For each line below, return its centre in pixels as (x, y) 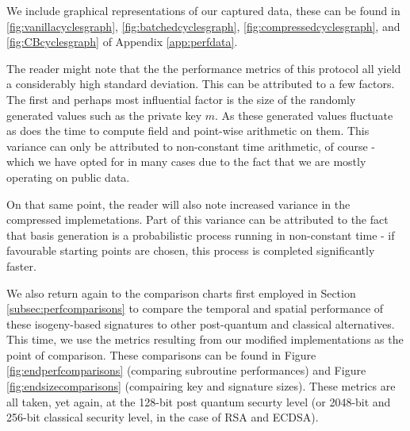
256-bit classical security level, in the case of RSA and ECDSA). (163, 417)
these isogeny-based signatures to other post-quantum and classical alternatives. (201, 323)
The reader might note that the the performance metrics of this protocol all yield (204, 68)
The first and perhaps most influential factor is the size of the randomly (181, 99)
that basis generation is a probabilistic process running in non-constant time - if (201, 235)
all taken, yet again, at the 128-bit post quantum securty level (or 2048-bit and (199, 401)
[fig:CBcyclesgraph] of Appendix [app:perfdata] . (122, 42)
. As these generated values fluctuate (304, 115)
